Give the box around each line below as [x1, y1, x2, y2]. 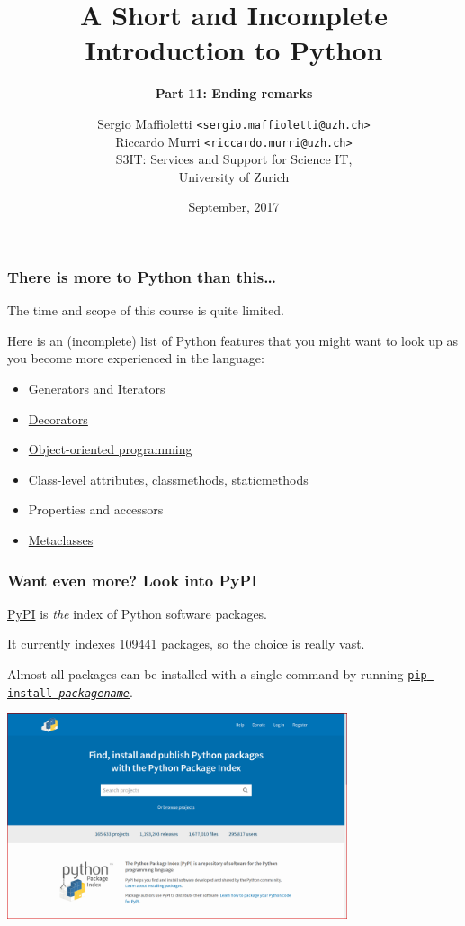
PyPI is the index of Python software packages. [7, 604, 267, 622]
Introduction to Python [85, 32, 383, 68]
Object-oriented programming [28, 440, 192, 458]
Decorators [28, 409, 88, 428]
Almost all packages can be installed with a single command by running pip [7, 665, 427, 684]
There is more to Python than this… [7, 266, 276, 287]
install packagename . [7, 682, 133, 701]
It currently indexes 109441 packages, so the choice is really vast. [7, 634, 365, 653]
